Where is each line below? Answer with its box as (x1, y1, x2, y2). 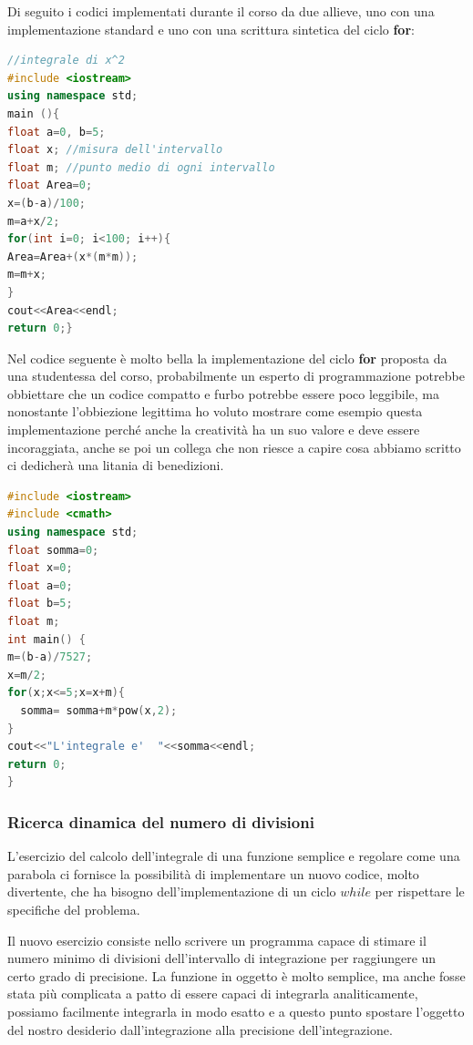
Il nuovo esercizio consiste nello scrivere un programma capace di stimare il (7, 930, 427, 949)
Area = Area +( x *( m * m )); (7, 250, 139, 263)
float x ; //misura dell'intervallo (7, 143, 223, 157)
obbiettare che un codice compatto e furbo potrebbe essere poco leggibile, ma (7, 384, 439, 403)
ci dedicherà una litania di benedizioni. (7, 456, 224, 475)
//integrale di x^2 (7, 54, 125, 67)
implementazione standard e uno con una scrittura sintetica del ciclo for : (7, 19, 415, 38)
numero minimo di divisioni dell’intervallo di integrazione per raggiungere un (7, 948, 437, 968)
